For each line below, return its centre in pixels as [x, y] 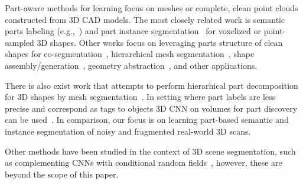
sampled [19, 42]
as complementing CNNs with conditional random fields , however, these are [144, 163]
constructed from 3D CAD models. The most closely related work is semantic [145, 19]
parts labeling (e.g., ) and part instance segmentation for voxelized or [133, 31]
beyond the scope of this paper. [62, 174]
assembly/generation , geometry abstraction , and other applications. [131, 65]
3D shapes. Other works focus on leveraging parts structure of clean [160, 42]
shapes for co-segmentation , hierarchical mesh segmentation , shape [130, 54]
